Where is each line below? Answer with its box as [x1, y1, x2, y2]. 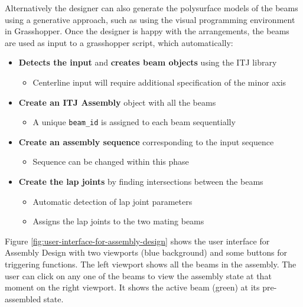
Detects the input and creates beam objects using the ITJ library [18, 56, 277, 68]
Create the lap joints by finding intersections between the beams [18, 175, 263, 187]
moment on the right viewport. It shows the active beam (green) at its [5, 281, 260, 293]
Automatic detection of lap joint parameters [32, 195, 193, 207]
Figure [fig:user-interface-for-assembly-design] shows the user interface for [5, 234, 270, 247]
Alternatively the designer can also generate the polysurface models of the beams [5, 2, 298, 14]
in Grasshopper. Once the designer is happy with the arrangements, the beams [5, 25, 289, 37]
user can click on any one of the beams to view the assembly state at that [5, 269, 272, 282]
